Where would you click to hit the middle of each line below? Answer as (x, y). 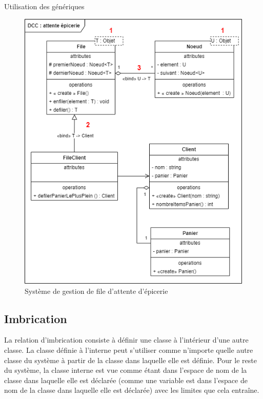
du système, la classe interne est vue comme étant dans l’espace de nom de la (126, 370)
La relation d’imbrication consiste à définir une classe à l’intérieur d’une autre (126, 340)
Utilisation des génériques (44, 6)
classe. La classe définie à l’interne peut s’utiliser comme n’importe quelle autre (129, 350)
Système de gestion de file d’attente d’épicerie (96, 291)
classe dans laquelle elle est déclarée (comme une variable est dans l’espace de (126, 380)
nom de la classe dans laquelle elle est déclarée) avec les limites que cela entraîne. (132, 390)
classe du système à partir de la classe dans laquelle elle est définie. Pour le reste (130, 360)
